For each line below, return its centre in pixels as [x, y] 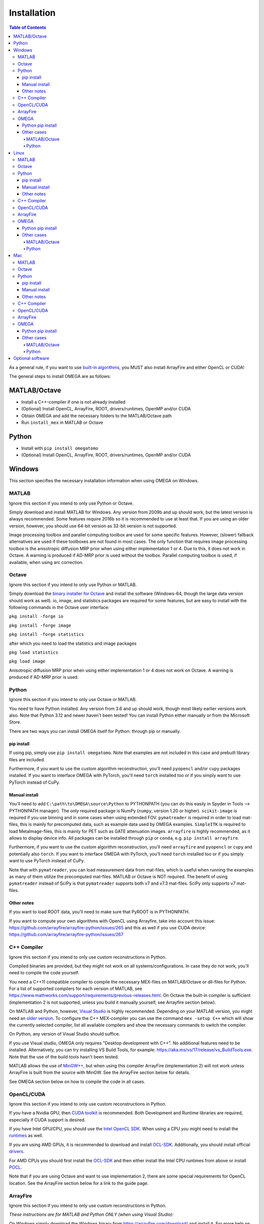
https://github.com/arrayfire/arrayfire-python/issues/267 [66, 935]
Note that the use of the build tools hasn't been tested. [64, 1057]
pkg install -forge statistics [46, 635]
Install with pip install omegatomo [60, 448]
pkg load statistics [34, 652]
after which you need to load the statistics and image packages [73, 643]
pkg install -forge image [40, 625]
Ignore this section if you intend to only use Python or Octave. [71, 503]
